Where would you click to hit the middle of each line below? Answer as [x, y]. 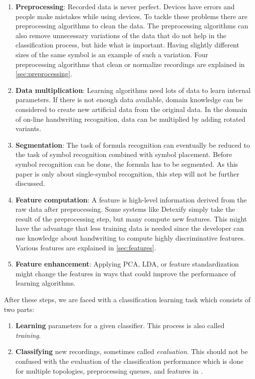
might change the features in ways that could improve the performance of [126, 273]
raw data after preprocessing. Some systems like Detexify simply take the [125, 209]
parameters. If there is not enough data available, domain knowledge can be [129, 100]
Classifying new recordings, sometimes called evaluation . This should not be [132, 351]
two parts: [19, 309]
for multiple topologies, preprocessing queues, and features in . [109, 370]
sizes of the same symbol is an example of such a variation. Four [112, 54]
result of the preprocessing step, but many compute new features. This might [131, 218]
